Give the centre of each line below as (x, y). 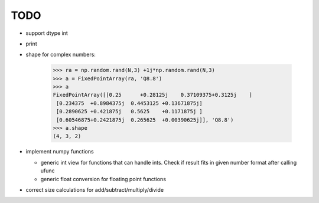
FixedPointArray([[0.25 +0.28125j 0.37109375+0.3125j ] (153, 95)
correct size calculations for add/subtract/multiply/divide (95, 189)
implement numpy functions (60, 152)
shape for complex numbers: (61, 55)
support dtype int (47, 33)
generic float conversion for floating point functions (103, 179)
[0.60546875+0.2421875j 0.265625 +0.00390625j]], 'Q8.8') (145, 120)
